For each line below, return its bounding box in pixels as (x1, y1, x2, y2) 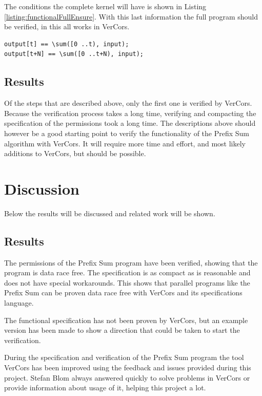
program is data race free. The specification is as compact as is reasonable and (4, 267, 251, 278)
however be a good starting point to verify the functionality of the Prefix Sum (4, 127, 250, 138)
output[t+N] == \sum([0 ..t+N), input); (4, 50, 144, 58)
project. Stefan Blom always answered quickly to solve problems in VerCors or (4, 372, 250, 383)
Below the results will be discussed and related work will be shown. (4, 208, 215, 218)
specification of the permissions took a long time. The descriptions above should (4, 118, 256, 128)
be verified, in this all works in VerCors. (4, 21, 130, 32)
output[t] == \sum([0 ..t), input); (4, 40, 129, 48)
